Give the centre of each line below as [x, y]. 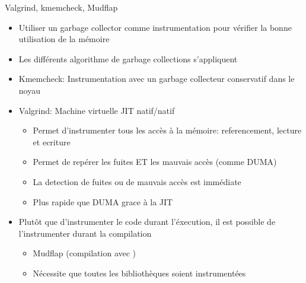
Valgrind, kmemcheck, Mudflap [61, 7]
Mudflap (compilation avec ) [85, 253]
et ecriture [52, 141]
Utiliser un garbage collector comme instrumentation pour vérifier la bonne [155, 27]
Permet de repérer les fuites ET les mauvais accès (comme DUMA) [155, 162]
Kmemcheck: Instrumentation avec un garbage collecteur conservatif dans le [157, 79]
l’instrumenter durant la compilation [85, 233]
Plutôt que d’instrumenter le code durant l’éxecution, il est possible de [147, 222]
